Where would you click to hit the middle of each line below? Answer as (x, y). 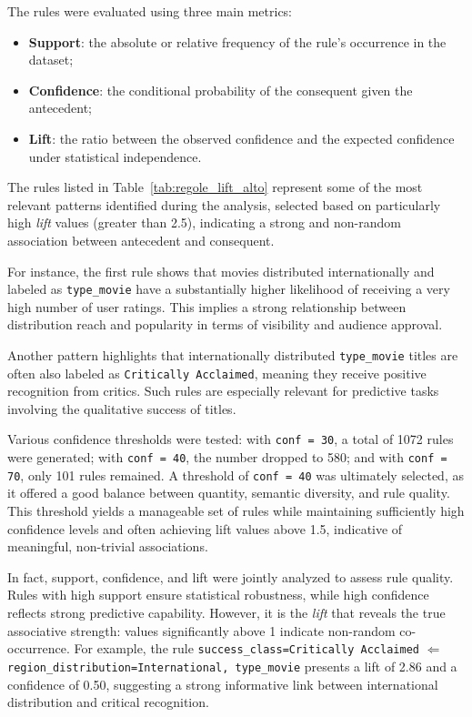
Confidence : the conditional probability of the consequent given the (221, 90)
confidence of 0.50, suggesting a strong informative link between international (223, 684)
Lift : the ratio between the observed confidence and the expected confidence (241, 138)
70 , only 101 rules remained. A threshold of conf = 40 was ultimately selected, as (236, 475)
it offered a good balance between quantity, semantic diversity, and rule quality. (229, 493)
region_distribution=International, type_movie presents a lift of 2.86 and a (232, 666)
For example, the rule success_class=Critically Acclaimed (246, 648)
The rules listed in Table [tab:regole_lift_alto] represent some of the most (215, 187)
